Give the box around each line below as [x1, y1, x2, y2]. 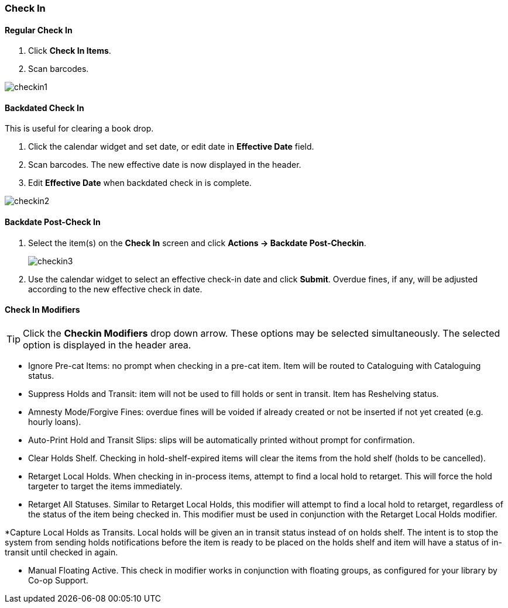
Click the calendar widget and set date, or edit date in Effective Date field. [28, 141, 314, 152]
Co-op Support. [28, 575, 88, 585]
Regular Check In [5, 25, 73, 35]
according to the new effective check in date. [28, 284, 202, 294]
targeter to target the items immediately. [28, 481, 183, 491]
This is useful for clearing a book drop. [5, 123, 154, 134]
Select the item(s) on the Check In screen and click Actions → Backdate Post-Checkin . [28, 237, 366, 248]
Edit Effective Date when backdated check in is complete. [28, 178, 252, 188]
